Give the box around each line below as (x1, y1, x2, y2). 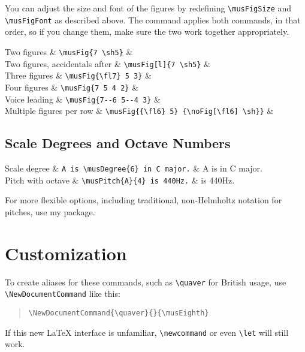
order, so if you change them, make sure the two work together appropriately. (5, 25, 289, 38)
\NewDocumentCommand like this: (5, 287, 120, 300)
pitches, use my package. (5, 205, 95, 218)
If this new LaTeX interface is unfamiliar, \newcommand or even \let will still (5, 326, 289, 338)
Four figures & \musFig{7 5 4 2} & (5, 80, 139, 93)
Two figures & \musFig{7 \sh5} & (5, 45, 133, 58)
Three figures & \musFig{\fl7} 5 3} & (5, 69, 152, 82)
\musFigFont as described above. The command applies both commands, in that (5, 13, 301, 26)
